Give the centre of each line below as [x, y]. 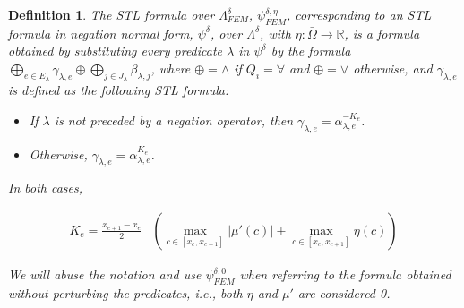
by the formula [311, 51]
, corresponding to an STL [359, 14]
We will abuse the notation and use [105, 274]
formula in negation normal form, [101, 33]
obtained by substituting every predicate [116, 51]
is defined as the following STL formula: [119, 90]
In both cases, [46, 188]
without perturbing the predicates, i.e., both [125, 292]
